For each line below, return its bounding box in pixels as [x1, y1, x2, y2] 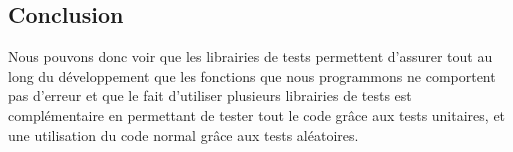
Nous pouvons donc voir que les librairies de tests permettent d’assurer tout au [8, 46, 493, 67]
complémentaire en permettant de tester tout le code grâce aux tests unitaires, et [8, 104, 506, 125]
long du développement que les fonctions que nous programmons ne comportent [8, 65, 496, 86]
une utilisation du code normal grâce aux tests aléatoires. [8, 124, 359, 145]
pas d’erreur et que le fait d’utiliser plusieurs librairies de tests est [8, 85, 412, 106]
